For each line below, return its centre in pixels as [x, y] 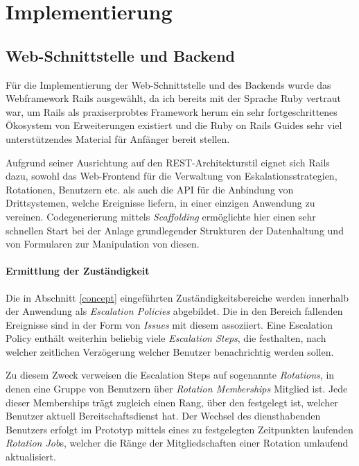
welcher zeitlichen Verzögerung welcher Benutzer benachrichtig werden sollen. [170, 351]
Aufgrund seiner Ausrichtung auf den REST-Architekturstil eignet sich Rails [168, 162]
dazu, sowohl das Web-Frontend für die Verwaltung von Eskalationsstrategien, [172, 176]
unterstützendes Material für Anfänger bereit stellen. [118, 138]
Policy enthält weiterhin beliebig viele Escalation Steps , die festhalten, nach [166, 338]
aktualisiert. [31, 457]
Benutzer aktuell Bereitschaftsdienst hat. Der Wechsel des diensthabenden [163, 416]
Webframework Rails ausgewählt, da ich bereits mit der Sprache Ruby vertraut [173, 98]
